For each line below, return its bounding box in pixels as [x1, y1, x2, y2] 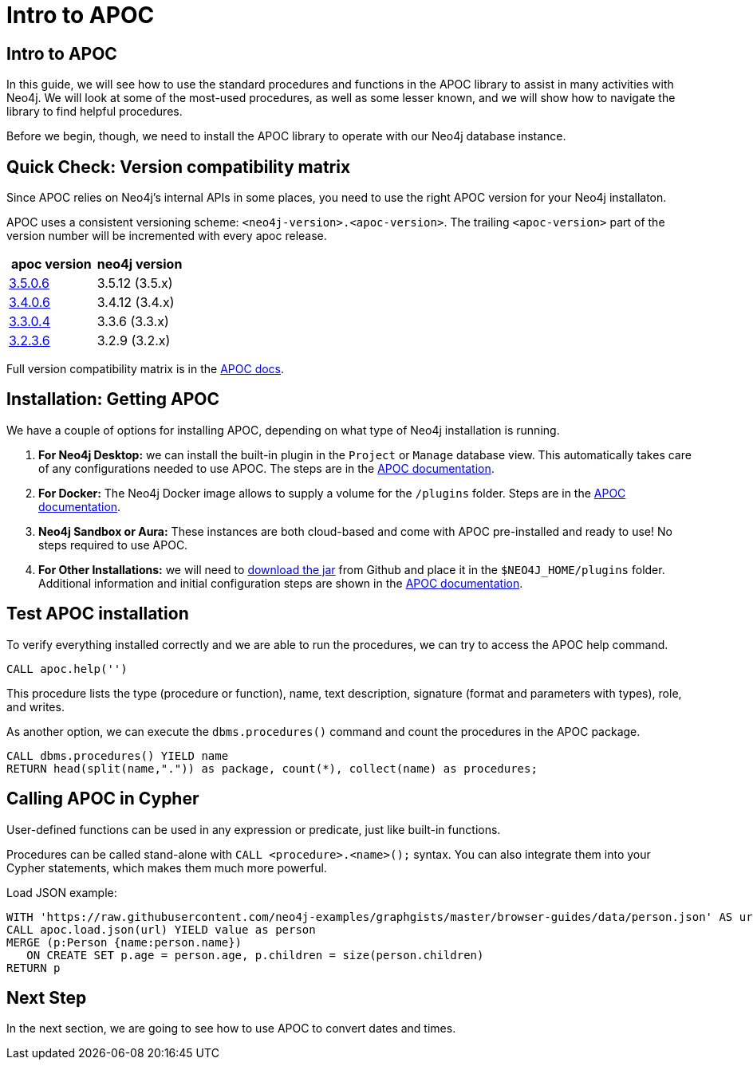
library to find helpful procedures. [6, 104, 183, 119]
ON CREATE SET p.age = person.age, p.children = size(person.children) [26, 948, 484, 962]
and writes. [6, 699, 65, 714]
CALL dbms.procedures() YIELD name [6, 749, 229, 762]
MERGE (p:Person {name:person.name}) [6, 935, 242, 949]
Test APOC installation [6, 604, 189, 624]
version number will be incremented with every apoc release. [6, 229, 327, 243]
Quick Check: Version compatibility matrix [6, 156, 351, 177]
